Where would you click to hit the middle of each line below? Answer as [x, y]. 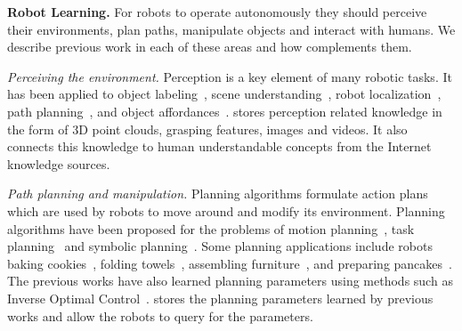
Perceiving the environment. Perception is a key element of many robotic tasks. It [230, 76]
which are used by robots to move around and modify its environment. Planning [226, 210]
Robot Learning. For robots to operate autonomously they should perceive [217, 12]
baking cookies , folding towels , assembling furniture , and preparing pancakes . [230, 263]
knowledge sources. [59, 163]
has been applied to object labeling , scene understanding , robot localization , [224, 94]
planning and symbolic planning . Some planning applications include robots [220, 246]
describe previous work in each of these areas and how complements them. [210, 47]
